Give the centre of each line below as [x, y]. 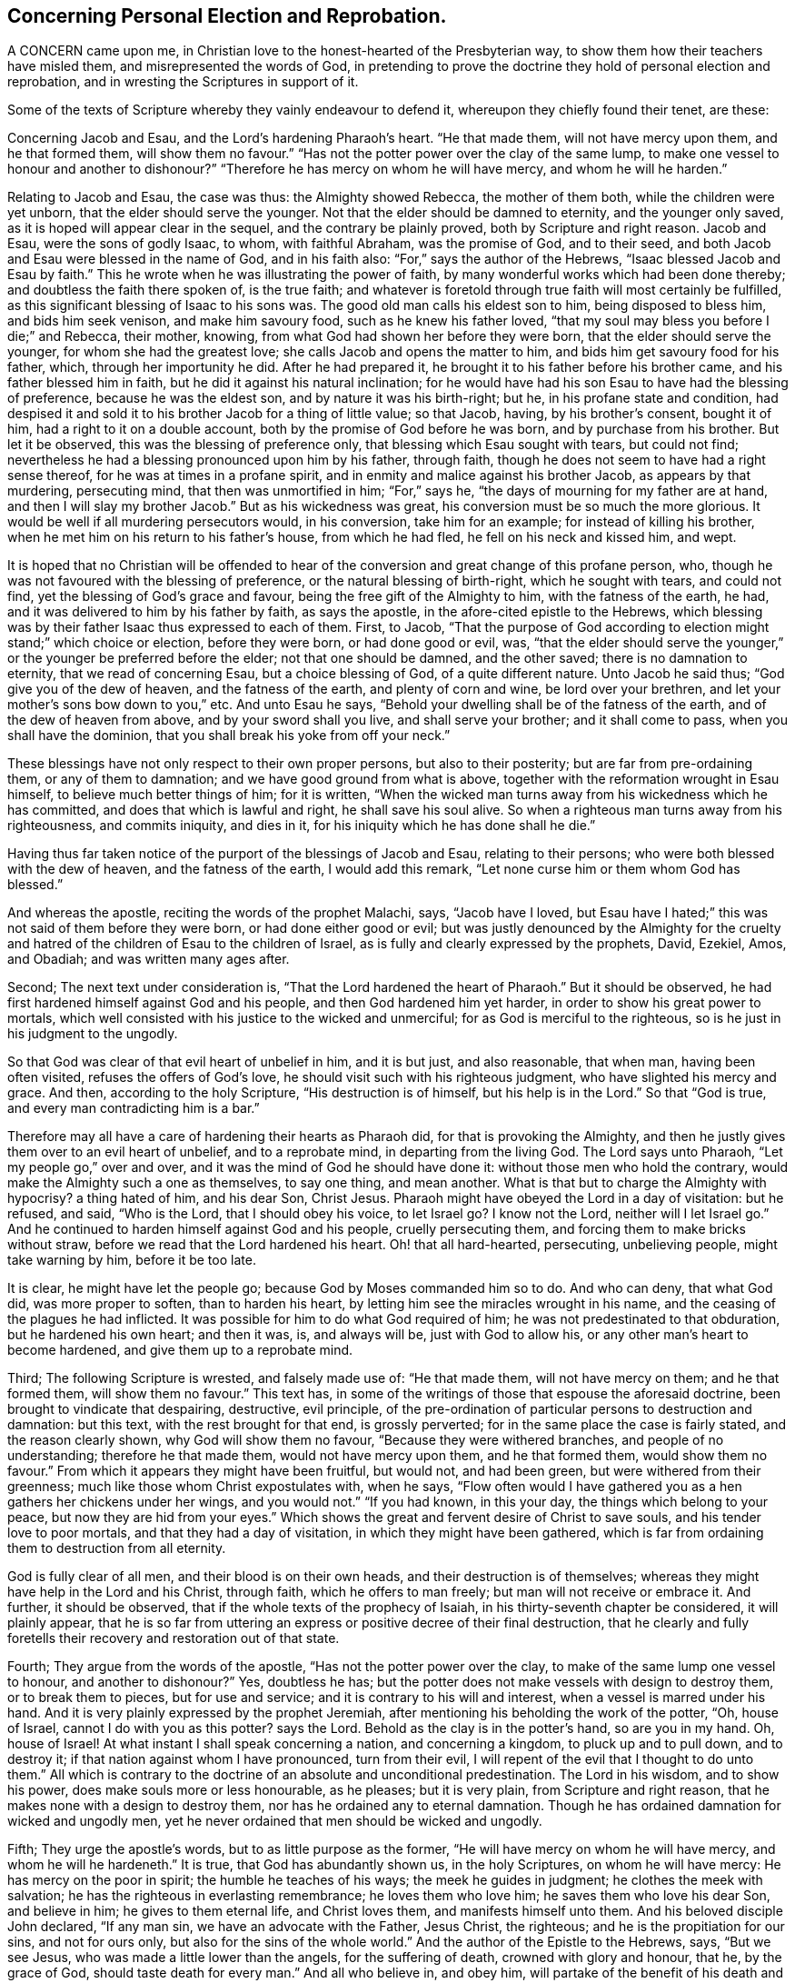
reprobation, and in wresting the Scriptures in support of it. [183, 82]
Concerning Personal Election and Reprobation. [227, 16]
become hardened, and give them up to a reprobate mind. [180, 1350]
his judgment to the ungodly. [93, 1034]
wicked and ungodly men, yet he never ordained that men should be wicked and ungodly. [275, 1821]
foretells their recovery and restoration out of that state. [174, 1638]
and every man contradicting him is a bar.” [134, 1108]
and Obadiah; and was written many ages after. [149, 959]
